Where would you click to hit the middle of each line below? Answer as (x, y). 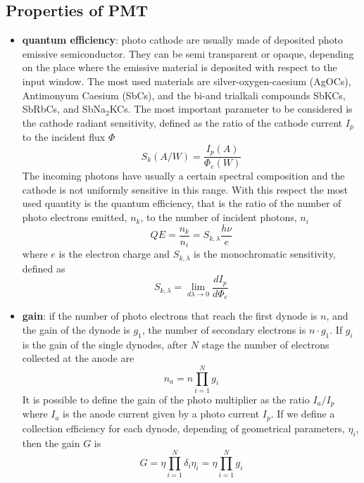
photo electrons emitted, (75, 217)
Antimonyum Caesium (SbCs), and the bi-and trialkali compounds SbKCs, (184, 95)
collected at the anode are (78, 358)
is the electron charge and (114, 254)
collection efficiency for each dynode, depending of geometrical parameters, (183, 428)
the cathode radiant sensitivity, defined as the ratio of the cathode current (182, 122)
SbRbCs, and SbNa (64, 109)
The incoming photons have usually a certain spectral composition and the (183, 176)
